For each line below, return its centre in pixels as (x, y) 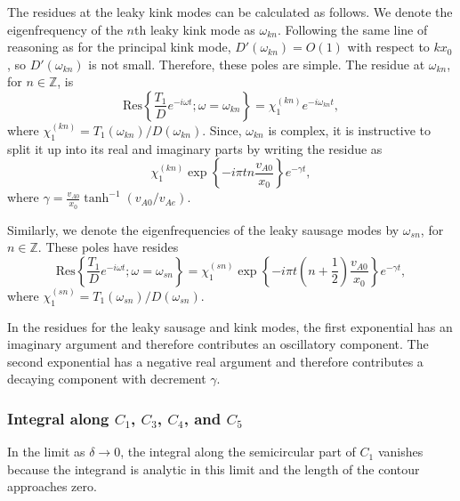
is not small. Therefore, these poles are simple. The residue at (257, 64)
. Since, (222, 129)
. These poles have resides (108, 247)
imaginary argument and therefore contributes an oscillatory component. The (218, 344)
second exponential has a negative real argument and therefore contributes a (215, 361)
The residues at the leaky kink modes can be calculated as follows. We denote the (230, 12)
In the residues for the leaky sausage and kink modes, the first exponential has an (230, 326)
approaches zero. (52, 486)
